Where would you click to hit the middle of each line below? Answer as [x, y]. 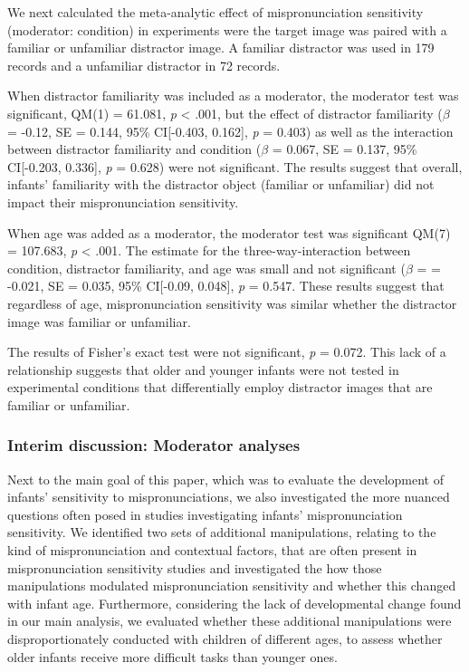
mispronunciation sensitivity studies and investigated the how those [195, 567]
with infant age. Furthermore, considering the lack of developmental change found [234, 603]
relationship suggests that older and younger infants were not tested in [203, 369]
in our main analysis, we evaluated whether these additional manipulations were [230, 621]
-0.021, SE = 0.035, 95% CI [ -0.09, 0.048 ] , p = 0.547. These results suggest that [226, 286]
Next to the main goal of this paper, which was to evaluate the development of [225, 479]
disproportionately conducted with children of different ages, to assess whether [225, 639]
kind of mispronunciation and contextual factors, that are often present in [212, 550]
